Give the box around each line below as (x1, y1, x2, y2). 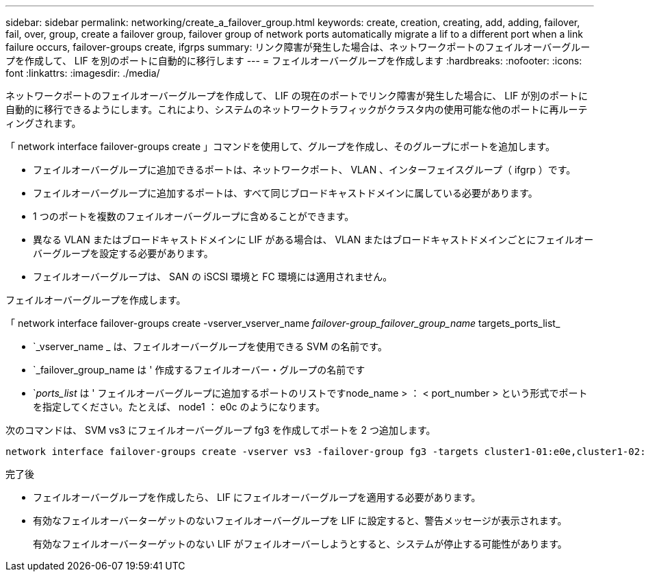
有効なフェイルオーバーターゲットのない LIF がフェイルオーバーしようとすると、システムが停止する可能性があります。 (33, 538, 567, 550)
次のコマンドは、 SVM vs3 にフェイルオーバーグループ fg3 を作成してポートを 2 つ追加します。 (5, 424, 436, 436)
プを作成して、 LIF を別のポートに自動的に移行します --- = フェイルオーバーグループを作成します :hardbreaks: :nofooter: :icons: (5, 55, 582, 66)
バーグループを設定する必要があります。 (33, 247, 214, 259)
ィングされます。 (5, 117, 81, 129)
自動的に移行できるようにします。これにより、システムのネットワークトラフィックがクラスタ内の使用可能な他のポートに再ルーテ (5, 103, 588, 115)
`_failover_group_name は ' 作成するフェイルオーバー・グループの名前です (33, 364, 365, 376)
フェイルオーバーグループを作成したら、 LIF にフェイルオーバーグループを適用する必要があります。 (33, 491, 481, 503)
